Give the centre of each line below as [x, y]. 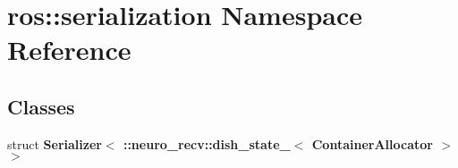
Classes [41, 106]
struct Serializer [55, 143]
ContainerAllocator [372, 143]
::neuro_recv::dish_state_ [207, 143]
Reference [69, 50]
